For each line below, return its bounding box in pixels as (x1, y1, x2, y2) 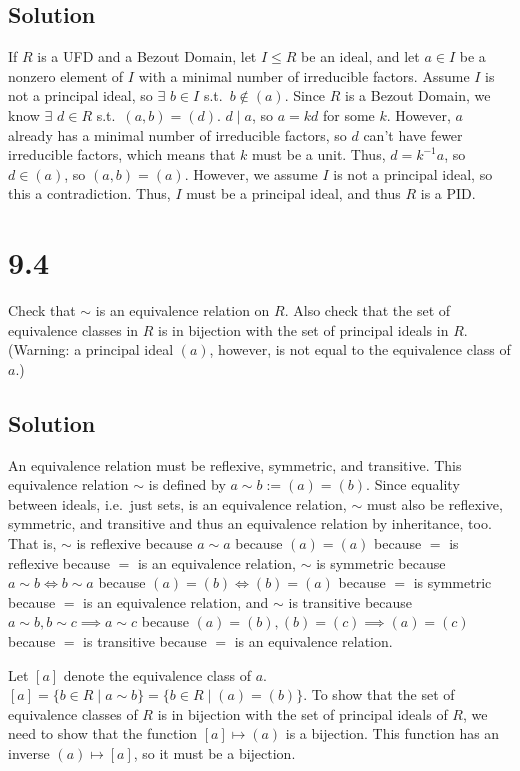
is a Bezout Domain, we (345, 85, 491, 106)
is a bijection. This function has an (285, 723, 500, 744)
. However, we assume (184, 163, 318, 184)
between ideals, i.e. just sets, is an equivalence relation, (8, 493, 347, 514)
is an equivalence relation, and (83, 591, 269, 612)
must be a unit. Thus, (252, 144, 386, 165)
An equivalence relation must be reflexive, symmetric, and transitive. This (8, 454, 462, 475)
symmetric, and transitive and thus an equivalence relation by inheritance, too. (8, 513, 492, 534)
